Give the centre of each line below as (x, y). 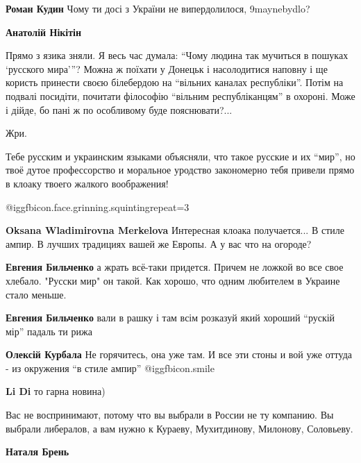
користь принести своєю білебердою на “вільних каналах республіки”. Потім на (175, 82)
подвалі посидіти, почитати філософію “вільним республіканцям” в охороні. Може (180, 95)
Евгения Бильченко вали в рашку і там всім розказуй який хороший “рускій (170, 318)
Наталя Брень (37, 452)
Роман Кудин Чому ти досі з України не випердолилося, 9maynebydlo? (158, 8)
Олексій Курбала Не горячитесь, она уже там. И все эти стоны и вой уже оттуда (179, 354)
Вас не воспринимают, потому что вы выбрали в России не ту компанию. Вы (170, 415)
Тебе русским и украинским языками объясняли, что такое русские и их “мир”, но (180, 156)
